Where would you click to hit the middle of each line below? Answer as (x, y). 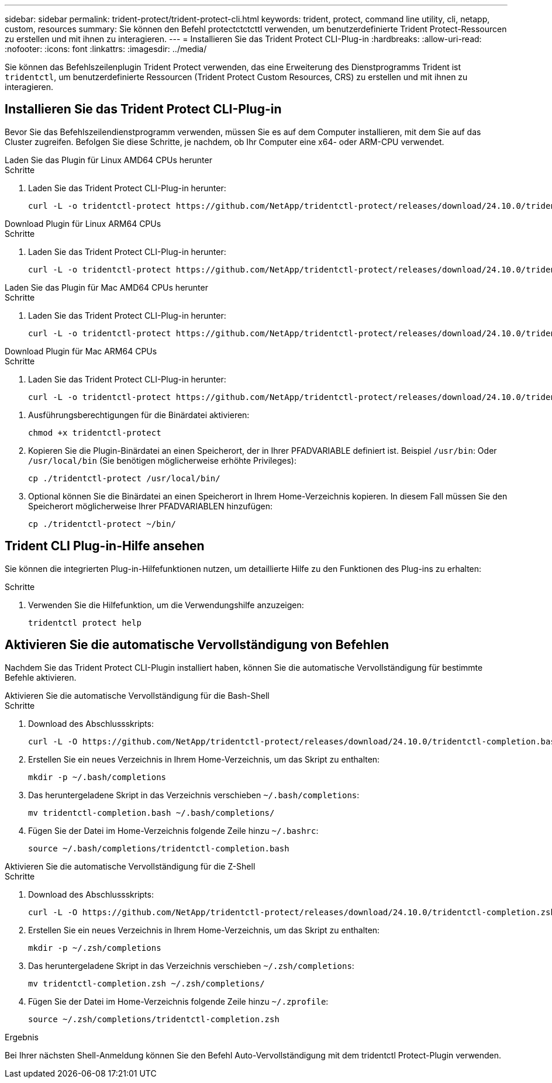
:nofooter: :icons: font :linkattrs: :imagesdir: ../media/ (106, 49)
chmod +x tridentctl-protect (95, 432)
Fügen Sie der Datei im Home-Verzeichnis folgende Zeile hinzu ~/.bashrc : (173, 830)
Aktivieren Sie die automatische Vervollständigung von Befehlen (197, 645)
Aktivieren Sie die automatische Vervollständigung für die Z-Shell (130, 866)
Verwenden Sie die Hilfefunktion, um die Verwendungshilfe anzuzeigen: (166, 605)
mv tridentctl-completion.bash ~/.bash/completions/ (151, 813)
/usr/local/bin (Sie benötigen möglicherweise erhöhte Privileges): (162, 460)
